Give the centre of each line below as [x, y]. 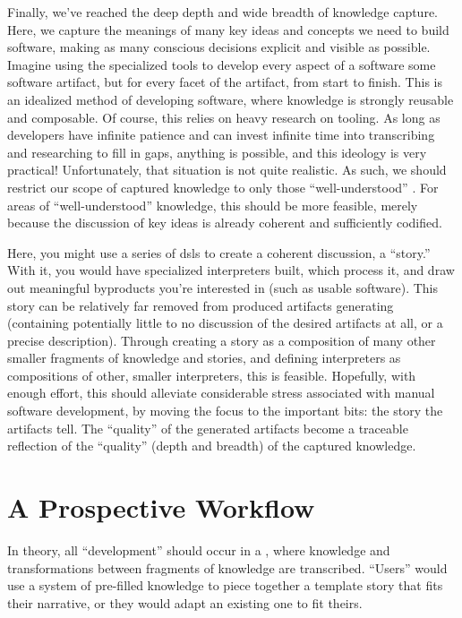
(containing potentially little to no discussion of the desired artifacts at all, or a [225, 323]
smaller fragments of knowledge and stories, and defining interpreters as [204, 358]
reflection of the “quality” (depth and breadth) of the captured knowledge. [212, 446]
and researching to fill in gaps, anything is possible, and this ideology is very [217, 152]
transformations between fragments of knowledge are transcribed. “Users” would [227, 567]
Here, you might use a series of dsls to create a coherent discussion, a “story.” [219, 252]
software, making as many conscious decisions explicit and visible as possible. [219, 47]
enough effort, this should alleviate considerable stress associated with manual [221, 393]
